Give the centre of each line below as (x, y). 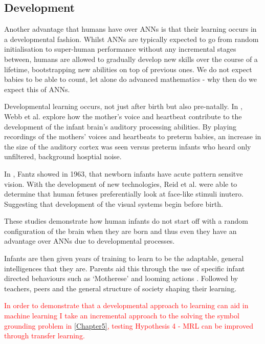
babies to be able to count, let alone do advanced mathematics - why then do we (130, 79)
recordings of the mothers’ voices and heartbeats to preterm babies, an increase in (133, 136)
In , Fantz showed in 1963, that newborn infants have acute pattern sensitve (124, 173)
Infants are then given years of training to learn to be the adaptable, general (124, 258)
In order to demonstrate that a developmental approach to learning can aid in (126, 305)
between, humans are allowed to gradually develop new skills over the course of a (131, 59)
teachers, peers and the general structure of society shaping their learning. (120, 288)
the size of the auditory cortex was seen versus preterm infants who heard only (128, 146)
